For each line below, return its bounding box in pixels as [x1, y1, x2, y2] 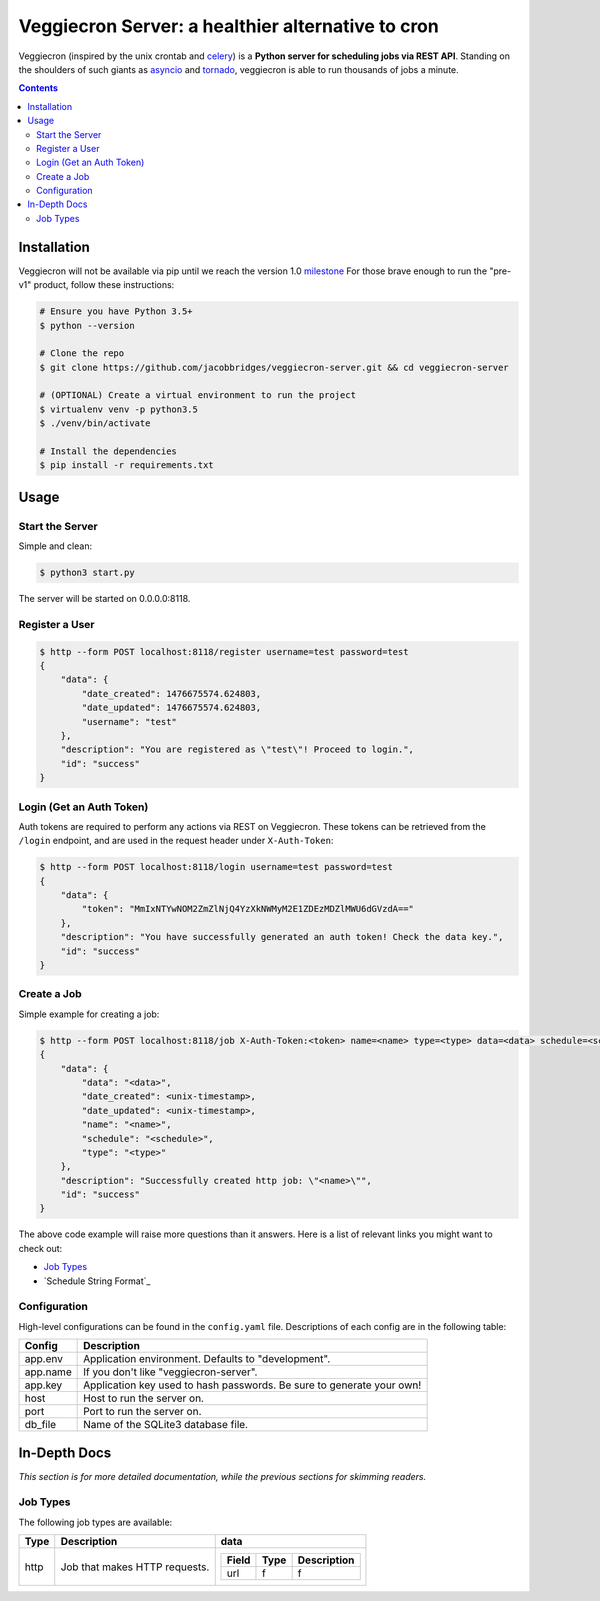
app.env [24, 1352, 64, 1366]
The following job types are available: [18, 1516, 173, 1528]
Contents [18, 82, 59, 94]
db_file [24, 1418, 57, 1432]
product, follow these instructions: [33, 279, 175, 291]
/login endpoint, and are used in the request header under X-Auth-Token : [18, 835, 334, 847]
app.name [24, 1365, 72, 1379]
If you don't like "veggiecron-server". [83, 1365, 258, 1379]
